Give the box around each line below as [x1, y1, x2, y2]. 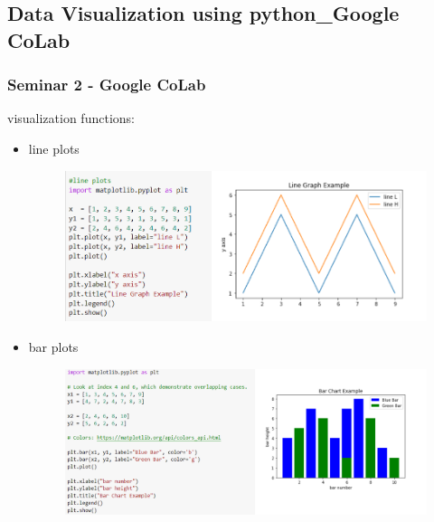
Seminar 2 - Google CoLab [7, 73, 206, 96]
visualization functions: [7, 109, 135, 128]
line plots [28, 138, 80, 157]
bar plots [28, 337, 79, 356]
